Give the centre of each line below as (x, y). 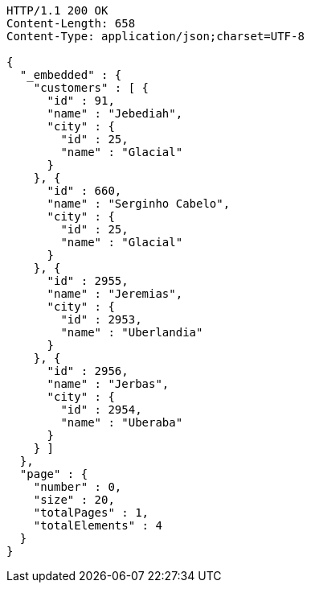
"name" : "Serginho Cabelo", (139, 204)
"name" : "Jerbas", (108, 384)
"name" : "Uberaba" (122, 422)
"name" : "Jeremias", (115, 294)
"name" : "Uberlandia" (132, 332)
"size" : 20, (74, 500)
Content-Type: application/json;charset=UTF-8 (155, 36)
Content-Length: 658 (71, 23)
